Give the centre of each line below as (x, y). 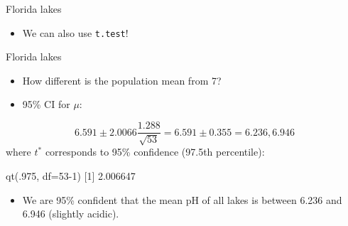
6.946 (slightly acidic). (71, 214)
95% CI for (46, 104)
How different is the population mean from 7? (122, 80)
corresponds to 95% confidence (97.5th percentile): (155, 152)
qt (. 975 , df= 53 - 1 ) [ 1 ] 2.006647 (71, 176)
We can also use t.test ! (75, 32)
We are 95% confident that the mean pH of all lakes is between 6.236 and (182, 199)
